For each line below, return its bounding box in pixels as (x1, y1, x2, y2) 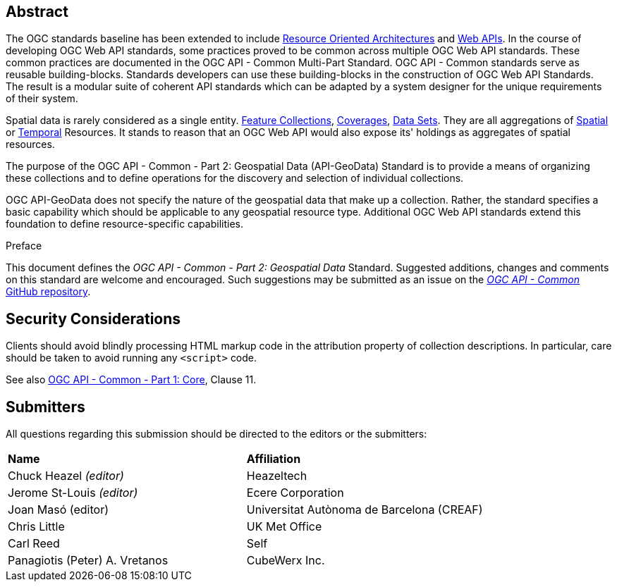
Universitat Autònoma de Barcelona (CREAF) (246, 502, 483, 517)
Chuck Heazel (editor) (8, 469, 124, 483)
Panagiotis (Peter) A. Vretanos (8, 553, 169, 568)
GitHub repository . (6, 285, 91, 298)
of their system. (6, 92, 78, 105)
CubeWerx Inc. (246, 553, 325, 568)
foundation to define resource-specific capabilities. (6, 218, 243, 230)
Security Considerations (6, 309, 181, 328)
